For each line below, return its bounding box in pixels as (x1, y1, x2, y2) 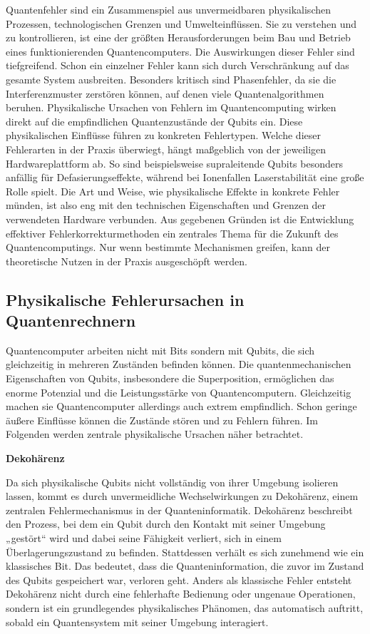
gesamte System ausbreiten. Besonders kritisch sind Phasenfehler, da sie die (6, 71, 336, 86)
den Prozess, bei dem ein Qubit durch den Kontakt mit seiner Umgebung (6, 516, 326, 531)
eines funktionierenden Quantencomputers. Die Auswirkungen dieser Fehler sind (6, 44, 355, 58)
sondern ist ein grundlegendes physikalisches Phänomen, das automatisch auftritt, (6, 600, 364, 615)
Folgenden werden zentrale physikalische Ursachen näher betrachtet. (6, 426, 304, 441)
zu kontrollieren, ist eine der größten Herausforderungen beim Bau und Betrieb (6, 30, 351, 45)
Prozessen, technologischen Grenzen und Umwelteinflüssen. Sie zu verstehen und (6, 16, 357, 31)
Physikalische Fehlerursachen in (6, 288, 245, 310)
